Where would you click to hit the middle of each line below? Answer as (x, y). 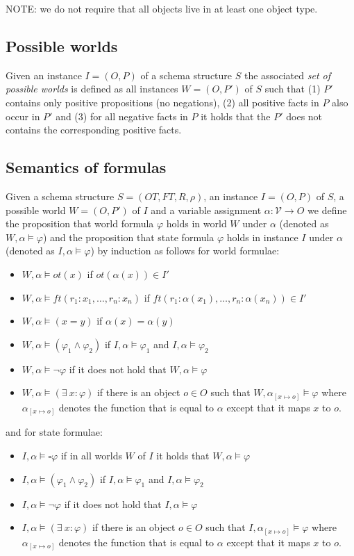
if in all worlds (91, 455)
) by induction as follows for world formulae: (185, 251)
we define (327, 210)
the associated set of (287, 75)
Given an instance (44, 75)
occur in (23, 116)
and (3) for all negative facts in (122, 116)
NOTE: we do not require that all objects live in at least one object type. (162, 8)
